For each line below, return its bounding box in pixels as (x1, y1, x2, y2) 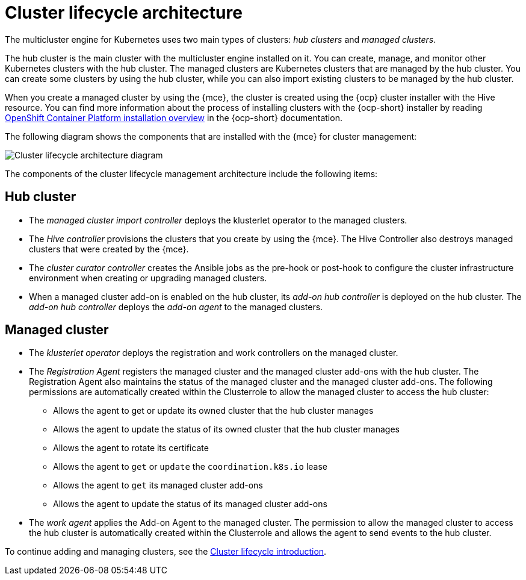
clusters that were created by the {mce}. (29, 243, 189, 254)
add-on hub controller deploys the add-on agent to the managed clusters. (29, 301, 323, 312)
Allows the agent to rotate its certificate (53, 443, 209, 454)
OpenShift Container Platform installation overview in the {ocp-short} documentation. (5, 112, 342, 123)
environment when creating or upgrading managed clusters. (29, 272, 267, 283)
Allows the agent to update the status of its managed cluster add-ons (53, 499, 327, 510)
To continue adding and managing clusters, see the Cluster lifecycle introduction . (5, 546, 327, 557)
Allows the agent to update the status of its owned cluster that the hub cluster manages (53, 424, 400, 435)
